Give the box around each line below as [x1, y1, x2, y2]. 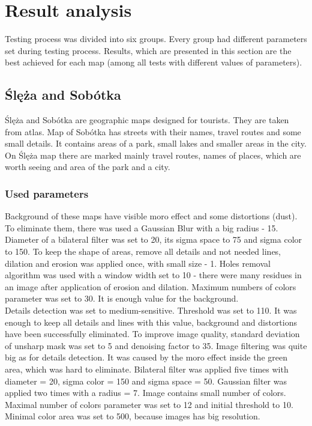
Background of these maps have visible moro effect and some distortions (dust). [5, 210, 298, 222]
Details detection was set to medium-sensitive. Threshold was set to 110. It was [5, 304, 297, 317]
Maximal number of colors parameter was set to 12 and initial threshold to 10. [5, 398, 293, 410]
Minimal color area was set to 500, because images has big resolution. [5, 410, 260, 422]
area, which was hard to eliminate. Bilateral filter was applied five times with [5, 363, 289, 376]
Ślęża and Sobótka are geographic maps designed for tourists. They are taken [5, 114, 289, 126]
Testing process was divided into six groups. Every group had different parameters [5, 32, 307, 45]
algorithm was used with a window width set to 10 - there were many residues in [5, 269, 302, 281]
